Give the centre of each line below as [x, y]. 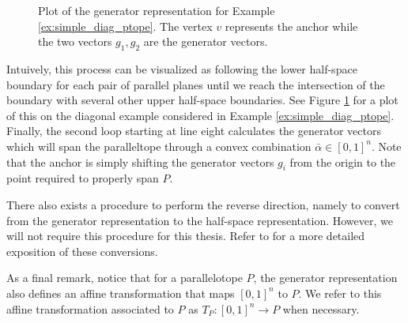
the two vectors [75, 41]
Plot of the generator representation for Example [157, 10]
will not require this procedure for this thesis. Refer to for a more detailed [186, 236]
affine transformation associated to [90, 308]
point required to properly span [83, 178]
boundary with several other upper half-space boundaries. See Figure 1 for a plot [202, 100]
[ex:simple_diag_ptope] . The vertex [125, 26]
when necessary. [321, 308]
